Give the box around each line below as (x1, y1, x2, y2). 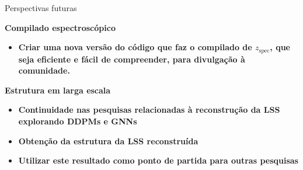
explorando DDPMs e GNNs (18, 115, 137, 127)
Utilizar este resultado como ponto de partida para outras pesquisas (18, 154, 298, 166)
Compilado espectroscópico (5, 21, 116, 33)
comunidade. (18, 64, 70, 77)
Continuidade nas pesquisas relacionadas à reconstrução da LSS (18, 103, 280, 116)
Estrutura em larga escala (5, 84, 111, 96)
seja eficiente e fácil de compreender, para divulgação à (18, 53, 245, 65)
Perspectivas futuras (5, 2, 77, 13)
